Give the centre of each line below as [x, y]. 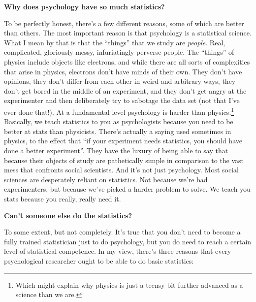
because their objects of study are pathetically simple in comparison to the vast [124, 160]
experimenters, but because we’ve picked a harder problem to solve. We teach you [127, 189]
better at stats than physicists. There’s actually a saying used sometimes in [118, 131]
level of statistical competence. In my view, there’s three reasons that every [118, 251]
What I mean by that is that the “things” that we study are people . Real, [115, 42]
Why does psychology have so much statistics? [84, 6]
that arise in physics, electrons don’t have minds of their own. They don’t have [123, 71]
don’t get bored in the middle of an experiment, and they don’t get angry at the [125, 90]
